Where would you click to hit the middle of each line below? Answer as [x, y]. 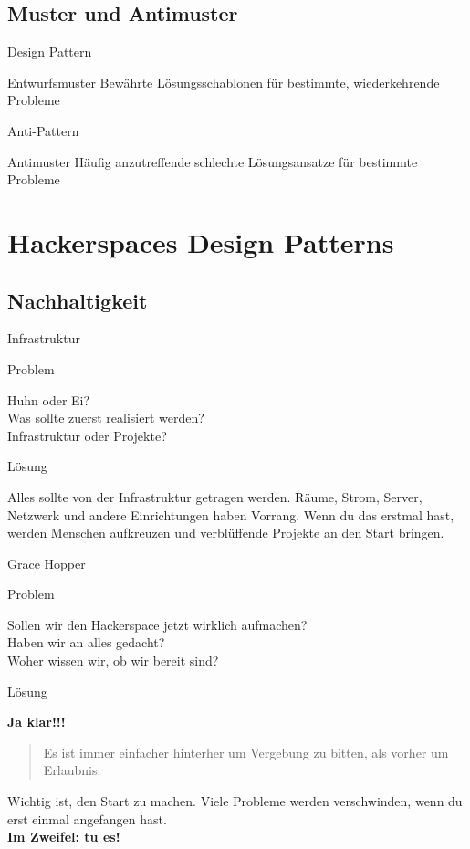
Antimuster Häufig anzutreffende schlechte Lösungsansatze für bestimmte [213, 161]
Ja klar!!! [37, 722]
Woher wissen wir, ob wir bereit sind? [113, 660]
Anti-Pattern [43, 130]
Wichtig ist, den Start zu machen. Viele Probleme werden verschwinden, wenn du [235, 801]
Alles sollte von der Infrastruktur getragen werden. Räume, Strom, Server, [215, 496]
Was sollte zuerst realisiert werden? [106, 418]
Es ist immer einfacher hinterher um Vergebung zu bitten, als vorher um [246, 752]
